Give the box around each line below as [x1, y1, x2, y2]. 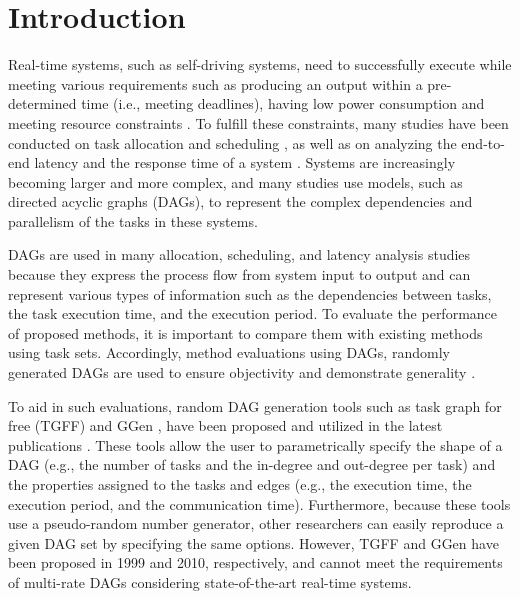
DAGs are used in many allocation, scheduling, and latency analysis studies [8, 244, 471, 265]
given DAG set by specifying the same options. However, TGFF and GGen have [8, 532, 499, 553]
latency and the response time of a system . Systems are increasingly [34, 152, 456, 173]
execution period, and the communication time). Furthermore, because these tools [8, 493, 511, 514]
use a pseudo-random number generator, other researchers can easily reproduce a [8, 513, 504, 534]
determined [8, 93, 77, 114]
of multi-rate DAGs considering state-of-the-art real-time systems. [8, 571, 412, 592]
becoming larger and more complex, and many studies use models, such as [8, 171, 463, 192]
